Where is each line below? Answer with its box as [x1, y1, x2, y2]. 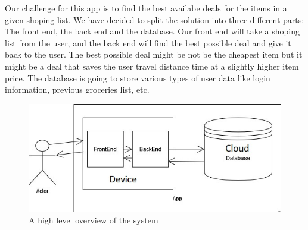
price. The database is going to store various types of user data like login [5, 71, 270, 84]
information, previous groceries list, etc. [5, 83, 150, 96]
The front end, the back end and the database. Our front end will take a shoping [5, 25, 300, 37]
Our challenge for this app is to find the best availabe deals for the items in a [5, 2, 287, 14]
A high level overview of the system [29, 214, 158, 226]
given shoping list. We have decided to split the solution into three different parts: [5, 13, 304, 26]
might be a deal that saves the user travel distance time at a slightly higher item [5, 59, 299, 72]
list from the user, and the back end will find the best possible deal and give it [5, 36, 291, 49]
